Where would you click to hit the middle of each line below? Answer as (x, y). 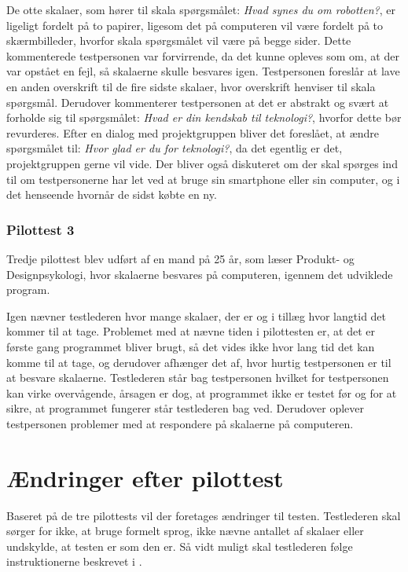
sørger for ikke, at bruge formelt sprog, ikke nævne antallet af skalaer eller (185, 531)
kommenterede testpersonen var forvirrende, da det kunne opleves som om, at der (203, 55)
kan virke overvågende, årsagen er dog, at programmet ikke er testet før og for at (202, 392)
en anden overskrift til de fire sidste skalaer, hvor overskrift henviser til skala (191, 86)
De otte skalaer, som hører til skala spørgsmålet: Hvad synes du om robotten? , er (201, 9)
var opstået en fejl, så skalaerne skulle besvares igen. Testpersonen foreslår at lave (203, 71)
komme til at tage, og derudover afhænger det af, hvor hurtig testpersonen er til (199, 362)
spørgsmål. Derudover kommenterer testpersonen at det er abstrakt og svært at (198, 102)
